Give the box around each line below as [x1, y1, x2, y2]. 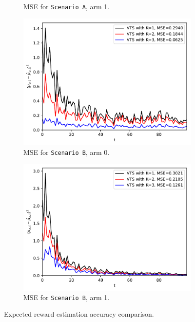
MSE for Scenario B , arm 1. [23, 292, 110, 303]
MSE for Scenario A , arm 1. [23, 1, 110, 11]
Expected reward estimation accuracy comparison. [4, 309, 154, 319]
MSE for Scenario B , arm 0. [23, 147, 110, 157]
